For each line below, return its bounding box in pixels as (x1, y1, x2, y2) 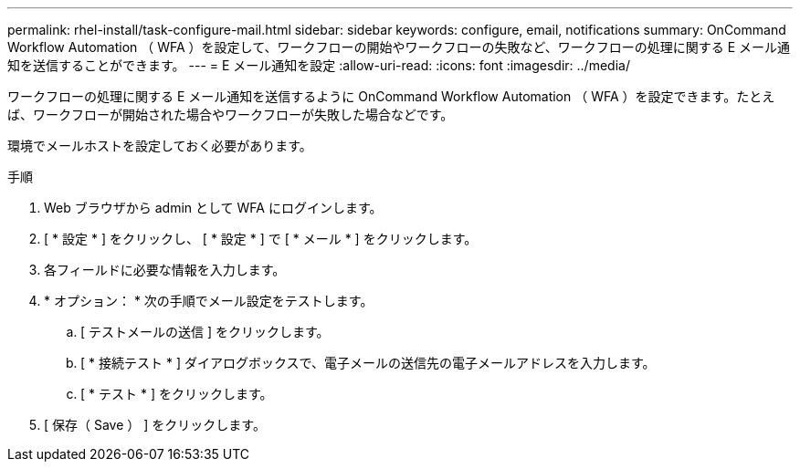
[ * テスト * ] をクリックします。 (80, 386, 273, 401)
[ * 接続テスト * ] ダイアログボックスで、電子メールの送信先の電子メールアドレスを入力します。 (80, 355, 656, 370)
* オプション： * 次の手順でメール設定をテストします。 (44, 293, 374, 308)
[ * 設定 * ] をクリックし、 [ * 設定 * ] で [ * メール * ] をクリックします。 (44, 231, 478, 246)
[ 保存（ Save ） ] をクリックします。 (44, 417, 266, 433)
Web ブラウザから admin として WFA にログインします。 (44, 200, 383, 215)
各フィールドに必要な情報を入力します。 (44, 262, 286, 277)
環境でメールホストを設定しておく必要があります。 (7, 138, 312, 153)
